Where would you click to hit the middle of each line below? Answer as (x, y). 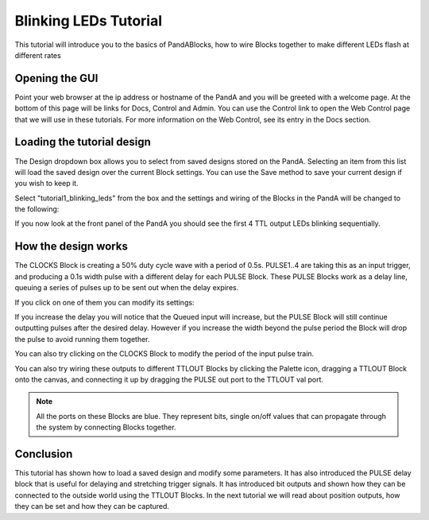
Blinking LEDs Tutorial (89, 21)
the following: (37, 209)
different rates (38, 55)
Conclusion (44, 454)
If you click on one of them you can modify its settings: (104, 302)
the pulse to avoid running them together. (82, 339)
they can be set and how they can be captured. (92, 506)
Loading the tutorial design (83, 142)
